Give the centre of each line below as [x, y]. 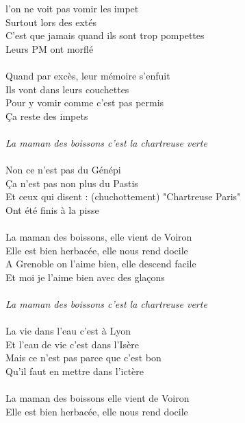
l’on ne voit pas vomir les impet [72, 8]
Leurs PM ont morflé [50, 48]
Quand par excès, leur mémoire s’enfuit [88, 75]
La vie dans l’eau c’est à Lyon [68, 331]
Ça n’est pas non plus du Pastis [72, 183]
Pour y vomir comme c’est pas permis [85, 102]
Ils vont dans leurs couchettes [67, 89]
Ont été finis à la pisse [52, 209]
